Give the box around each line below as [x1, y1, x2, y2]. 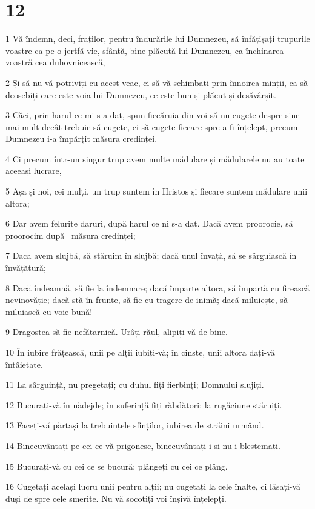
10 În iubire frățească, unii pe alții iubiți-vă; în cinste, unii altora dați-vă [5, 346, 275, 358]
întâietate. [5, 358, 43, 370]
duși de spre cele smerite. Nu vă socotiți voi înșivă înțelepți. [5, 491, 227, 504]
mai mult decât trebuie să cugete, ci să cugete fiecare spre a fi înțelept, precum [5, 120, 298, 133]
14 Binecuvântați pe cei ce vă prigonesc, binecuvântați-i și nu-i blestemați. [5, 439, 280, 451]
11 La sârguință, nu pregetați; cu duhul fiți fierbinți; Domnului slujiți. [5, 378, 264, 391]
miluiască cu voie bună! [5, 305, 93, 318]
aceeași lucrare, [5, 164, 62, 177]
